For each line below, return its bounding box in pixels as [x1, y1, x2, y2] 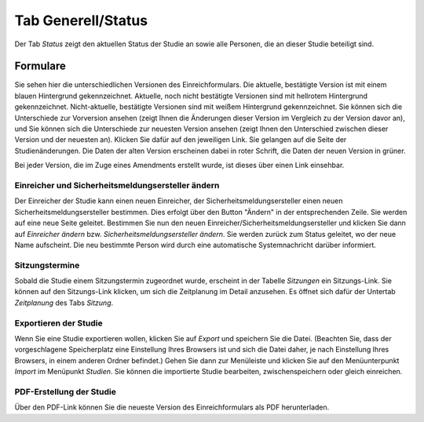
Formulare [14, 60, 66, 73]
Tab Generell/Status [14, 12, 148, 29]
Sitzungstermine [14, 260, 80, 271]
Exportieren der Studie [14, 318, 103, 329]
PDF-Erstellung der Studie [14, 386, 117, 397]
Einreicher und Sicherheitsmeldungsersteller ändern [14, 180, 220, 191]
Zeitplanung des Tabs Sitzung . [14, 298, 114, 307]
